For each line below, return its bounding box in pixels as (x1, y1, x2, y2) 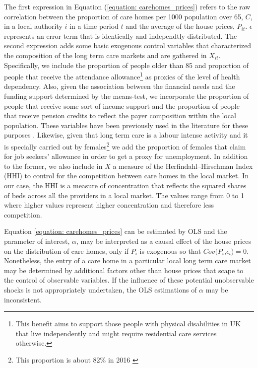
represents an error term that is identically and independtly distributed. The (4, 30, 237, 41)
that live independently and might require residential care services (15, 328, 217, 338)
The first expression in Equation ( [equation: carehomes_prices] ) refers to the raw (4, 1, 251, 11)
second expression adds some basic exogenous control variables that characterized (4, 40, 252, 51)
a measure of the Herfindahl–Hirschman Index (113, 160, 253, 171)
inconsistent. (4, 294, 42, 304)
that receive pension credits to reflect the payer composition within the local (4, 110, 236, 121)
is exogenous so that (139, 245, 201, 256)
